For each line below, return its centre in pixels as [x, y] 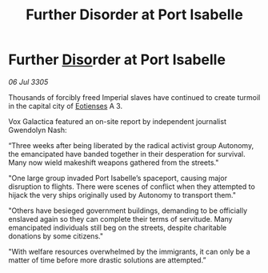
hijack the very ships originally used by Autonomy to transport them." [122, 195]
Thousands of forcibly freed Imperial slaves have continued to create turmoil [134, 97]
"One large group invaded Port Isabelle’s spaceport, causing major [118, 178]
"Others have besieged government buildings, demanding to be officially [128, 211]
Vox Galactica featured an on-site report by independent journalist [117, 121]
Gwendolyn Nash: [38, 130]
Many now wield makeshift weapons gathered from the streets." [114, 163]
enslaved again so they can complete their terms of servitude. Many [120, 219]
